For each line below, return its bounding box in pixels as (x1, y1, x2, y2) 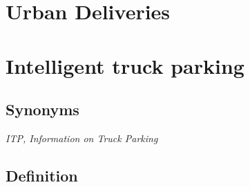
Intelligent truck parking (6, 51, 244, 79)
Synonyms (6, 99, 79, 120)
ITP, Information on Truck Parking (6, 130, 158, 145)
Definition (6, 164, 78, 186)
